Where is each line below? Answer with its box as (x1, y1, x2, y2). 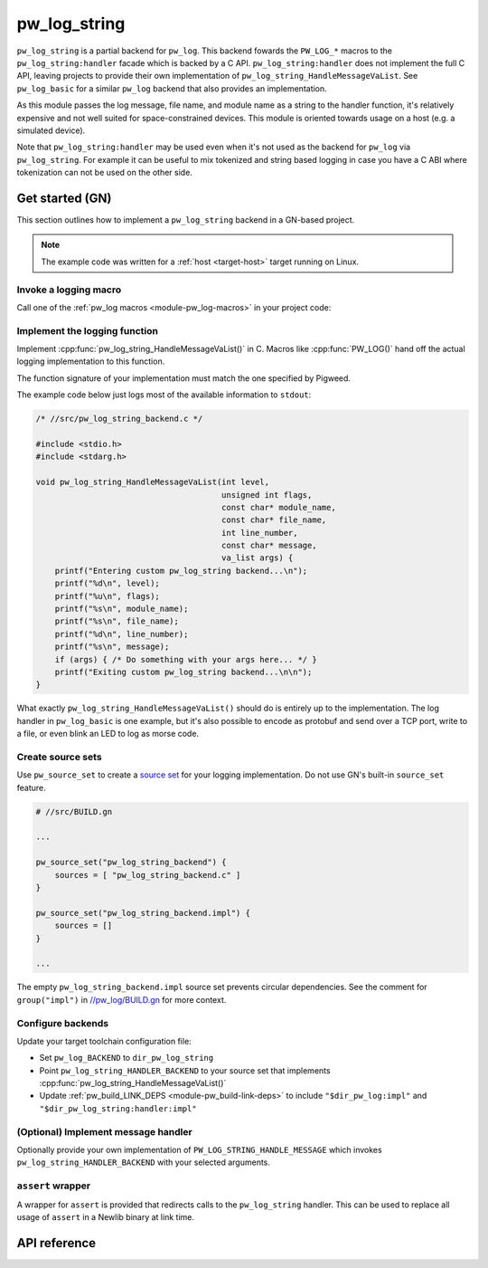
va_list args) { (221, 553, 294, 563)
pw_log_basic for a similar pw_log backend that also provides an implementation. (16, 82, 327, 94)
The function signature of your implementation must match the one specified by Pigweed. (16, 372, 352, 384)
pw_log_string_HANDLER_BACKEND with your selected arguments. (16, 1157, 271, 1168)
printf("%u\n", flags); (54, 591, 160, 601)
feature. (16, 782, 47, 793)
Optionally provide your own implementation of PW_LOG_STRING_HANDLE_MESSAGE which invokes (16, 1144, 383, 1155)
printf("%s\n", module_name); (54, 604, 189, 615)
